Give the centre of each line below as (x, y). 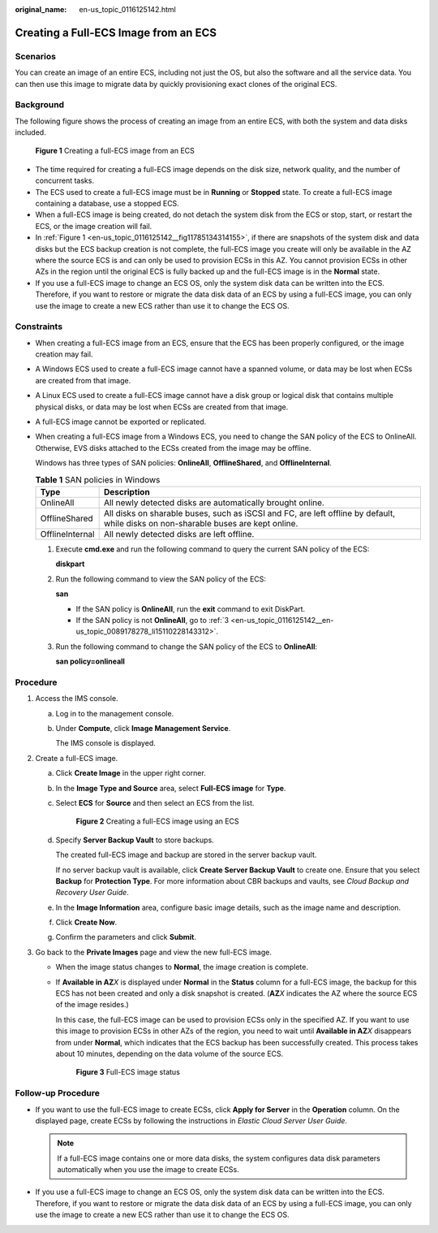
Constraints (39, 327)
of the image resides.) (92, 1005)
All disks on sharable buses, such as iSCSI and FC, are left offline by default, (249, 513)
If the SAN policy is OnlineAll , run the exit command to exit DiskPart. (191, 608)
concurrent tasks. (65, 181)
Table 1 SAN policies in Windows (98, 479)
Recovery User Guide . (92, 893)
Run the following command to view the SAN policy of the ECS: (161, 579)
